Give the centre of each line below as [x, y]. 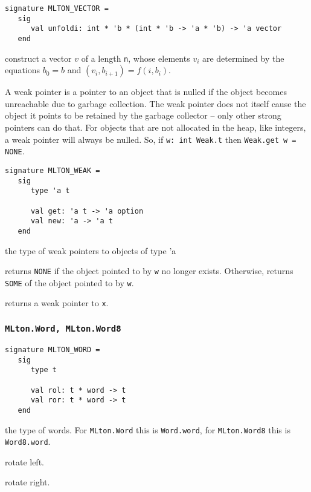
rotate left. [24, 461]
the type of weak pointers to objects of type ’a [91, 250]
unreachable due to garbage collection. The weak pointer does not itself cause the [155, 103]
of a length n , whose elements [136, 58]
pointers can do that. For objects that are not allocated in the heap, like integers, [155, 127]
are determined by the [243, 58]
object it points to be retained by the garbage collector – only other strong [143, 115]
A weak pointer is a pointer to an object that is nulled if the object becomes [146, 92]
